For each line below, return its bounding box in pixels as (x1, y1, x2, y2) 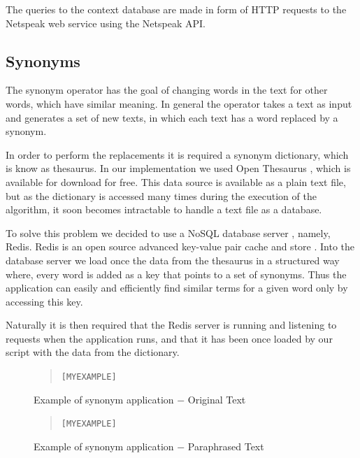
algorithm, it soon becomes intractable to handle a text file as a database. (6, 202, 322, 217)
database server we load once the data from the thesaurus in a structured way (6, 252, 340, 267)
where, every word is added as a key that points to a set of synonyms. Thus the (6, 266, 347, 281)
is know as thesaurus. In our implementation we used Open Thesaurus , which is (6, 161, 351, 176)
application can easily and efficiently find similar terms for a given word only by (6, 280, 348, 295)
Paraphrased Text (187, 438, 264, 453)
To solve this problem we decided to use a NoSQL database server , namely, (6, 225, 331, 240)
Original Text (187, 392, 246, 406)
